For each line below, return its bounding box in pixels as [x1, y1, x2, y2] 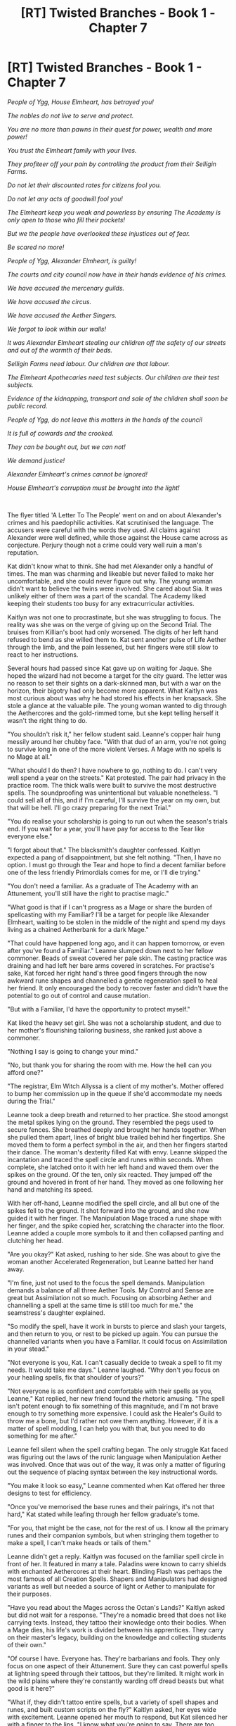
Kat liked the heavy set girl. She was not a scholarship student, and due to [7, 1019, 222, 1027]
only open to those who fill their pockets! [7, 215, 125, 224]
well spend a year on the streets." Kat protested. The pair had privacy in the [7, 773, 226, 782]
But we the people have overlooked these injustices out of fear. [7, 229, 190, 237]
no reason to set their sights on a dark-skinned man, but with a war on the [7, 679, 221, 687]
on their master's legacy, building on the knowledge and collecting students [7, 1633, 227, 1642]
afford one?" [7, 1068, 44, 1076]
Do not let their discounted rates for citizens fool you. [7, 181, 162, 189]
